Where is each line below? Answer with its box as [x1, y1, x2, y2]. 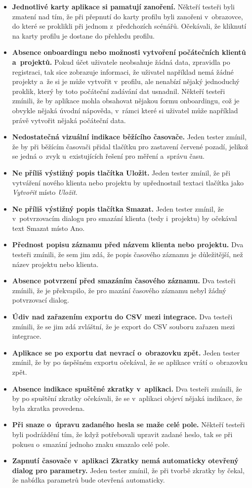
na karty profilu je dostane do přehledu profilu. [12, 30, 155, 41]
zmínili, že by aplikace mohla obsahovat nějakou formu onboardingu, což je [12, 95, 240, 106]
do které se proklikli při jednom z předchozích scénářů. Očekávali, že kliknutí [12, 21, 247, 31]
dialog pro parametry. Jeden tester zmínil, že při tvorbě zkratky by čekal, [12, 465, 245, 475]
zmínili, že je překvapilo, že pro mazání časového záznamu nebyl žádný [12, 285, 226, 295]
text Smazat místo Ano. [12, 222, 85, 233]
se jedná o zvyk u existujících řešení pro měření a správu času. [12, 151, 205, 161]
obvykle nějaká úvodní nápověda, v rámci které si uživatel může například [12, 105, 238, 115]
